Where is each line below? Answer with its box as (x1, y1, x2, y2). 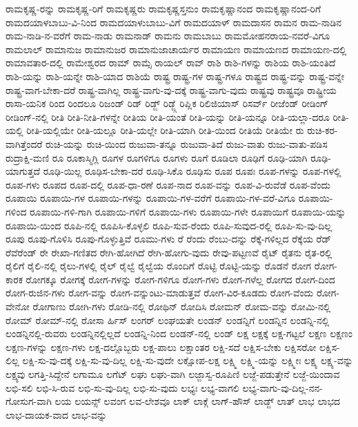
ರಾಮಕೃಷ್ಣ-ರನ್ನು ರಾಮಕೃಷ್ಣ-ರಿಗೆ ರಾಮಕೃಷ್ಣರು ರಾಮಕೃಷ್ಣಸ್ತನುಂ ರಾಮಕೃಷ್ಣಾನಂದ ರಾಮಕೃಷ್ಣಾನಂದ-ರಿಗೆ (6, 1, 321, 15)
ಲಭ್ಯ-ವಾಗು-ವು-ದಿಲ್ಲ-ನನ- (242, 380, 323, 395)
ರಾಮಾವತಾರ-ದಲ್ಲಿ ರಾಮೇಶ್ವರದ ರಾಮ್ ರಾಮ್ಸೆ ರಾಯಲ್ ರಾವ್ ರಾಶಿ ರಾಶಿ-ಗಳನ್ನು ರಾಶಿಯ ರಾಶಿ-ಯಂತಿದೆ (6, 55, 336, 70)
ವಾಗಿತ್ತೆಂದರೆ (6, 136, 43, 151)
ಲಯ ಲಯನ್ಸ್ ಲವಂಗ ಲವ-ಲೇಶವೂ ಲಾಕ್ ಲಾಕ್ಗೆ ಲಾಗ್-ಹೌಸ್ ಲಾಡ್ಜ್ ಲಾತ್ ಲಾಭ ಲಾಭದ (54, 394, 341, 408)
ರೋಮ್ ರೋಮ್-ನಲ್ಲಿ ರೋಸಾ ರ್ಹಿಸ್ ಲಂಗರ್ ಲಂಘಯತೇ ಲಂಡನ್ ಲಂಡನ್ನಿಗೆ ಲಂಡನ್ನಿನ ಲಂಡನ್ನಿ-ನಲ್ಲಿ (6, 312, 330, 327)
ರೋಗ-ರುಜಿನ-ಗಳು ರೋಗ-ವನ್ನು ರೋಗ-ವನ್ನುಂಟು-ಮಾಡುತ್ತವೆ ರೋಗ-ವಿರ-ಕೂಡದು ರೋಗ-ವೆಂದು (6, 285, 314, 300)
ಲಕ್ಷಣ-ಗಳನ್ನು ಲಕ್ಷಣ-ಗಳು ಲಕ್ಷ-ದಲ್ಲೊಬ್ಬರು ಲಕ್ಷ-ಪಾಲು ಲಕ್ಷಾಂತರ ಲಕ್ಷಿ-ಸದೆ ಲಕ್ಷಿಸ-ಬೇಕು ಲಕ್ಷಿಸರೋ (6, 339, 317, 354)
